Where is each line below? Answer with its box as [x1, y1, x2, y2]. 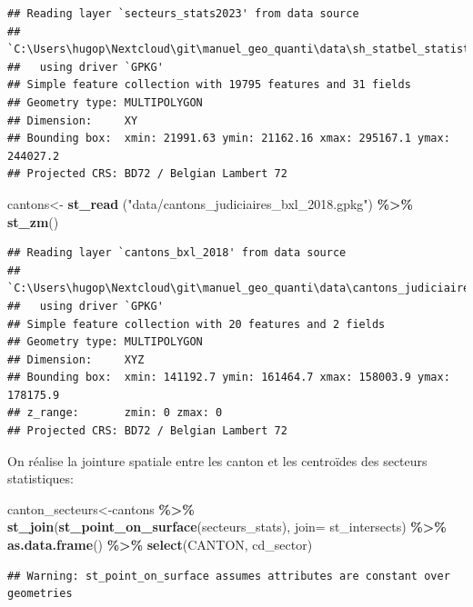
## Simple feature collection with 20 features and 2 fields [7, 317, 386, 331]
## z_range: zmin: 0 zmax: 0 [7, 406, 223, 420]
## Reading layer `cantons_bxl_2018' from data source [7, 246, 347, 260]
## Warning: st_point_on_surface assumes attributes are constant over [7, 569, 450, 582]
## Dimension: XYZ [7, 353, 145, 366]
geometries [7, 587, 73, 601]
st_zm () [7, 212, 59, 231]
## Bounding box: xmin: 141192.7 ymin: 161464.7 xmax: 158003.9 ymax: [7, 371, 450, 384]
